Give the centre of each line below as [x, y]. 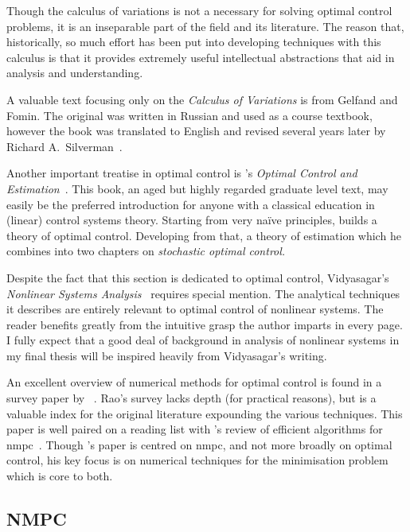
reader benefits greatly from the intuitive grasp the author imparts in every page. [205, 324]
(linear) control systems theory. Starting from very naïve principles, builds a [192, 220]
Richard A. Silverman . [64, 146]
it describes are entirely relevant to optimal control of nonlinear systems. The [195, 309]
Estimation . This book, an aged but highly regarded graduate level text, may [197, 188]
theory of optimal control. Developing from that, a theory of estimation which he [204, 235]
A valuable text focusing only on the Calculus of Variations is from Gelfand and [202, 99]
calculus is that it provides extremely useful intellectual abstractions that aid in [201, 57]
